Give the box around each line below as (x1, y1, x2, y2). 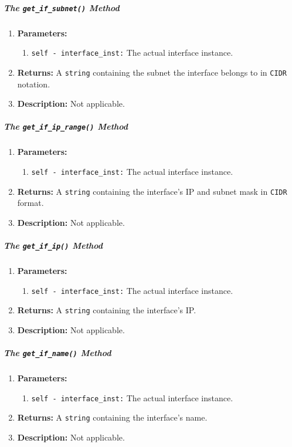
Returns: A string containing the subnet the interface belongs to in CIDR (17, 66, 287, 78)
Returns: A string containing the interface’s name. (17, 411, 208, 424)
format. (17, 197, 44, 209)
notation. (17, 77, 50, 90)
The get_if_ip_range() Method (4, 120, 128, 133)
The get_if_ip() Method (4, 239, 103, 252)
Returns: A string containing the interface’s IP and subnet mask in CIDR (17, 185, 287, 197)
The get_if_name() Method (4, 347, 111, 359)
